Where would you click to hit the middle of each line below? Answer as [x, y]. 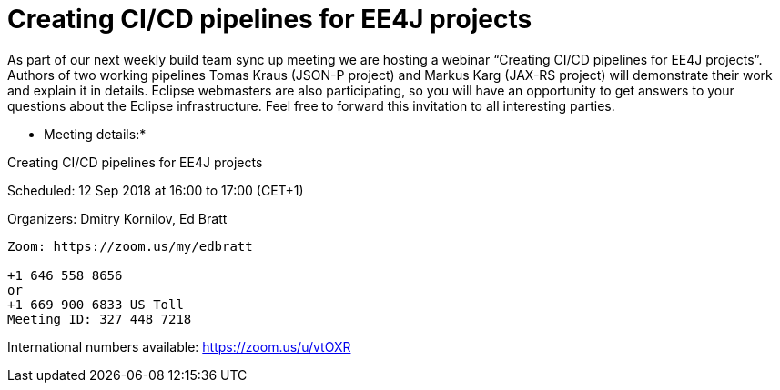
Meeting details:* [95, 134]
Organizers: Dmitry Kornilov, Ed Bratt [117, 218]
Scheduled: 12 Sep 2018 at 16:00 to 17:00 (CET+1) [156, 190]
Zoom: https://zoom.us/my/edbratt [130, 246]
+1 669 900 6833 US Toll [96, 304]
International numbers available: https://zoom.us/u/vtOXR [179, 346]
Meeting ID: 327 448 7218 [100, 319]
